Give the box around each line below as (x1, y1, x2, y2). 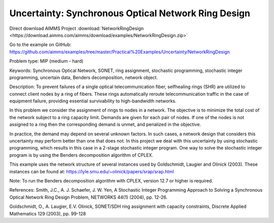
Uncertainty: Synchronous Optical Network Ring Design (9, 8, 251, 19)
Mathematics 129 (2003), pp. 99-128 (9, 210, 86, 216)
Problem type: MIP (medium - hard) (9, 58, 84, 64)
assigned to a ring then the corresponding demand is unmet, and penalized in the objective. (9, 122, 201, 128)
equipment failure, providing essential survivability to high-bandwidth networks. (9, 98, 177, 104)
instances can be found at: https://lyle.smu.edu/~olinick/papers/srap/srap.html (9, 168, 175, 174)
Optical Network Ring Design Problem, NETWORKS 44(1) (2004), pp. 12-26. (9, 194, 167, 200)
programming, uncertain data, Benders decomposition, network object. (9, 74, 158, 81)
